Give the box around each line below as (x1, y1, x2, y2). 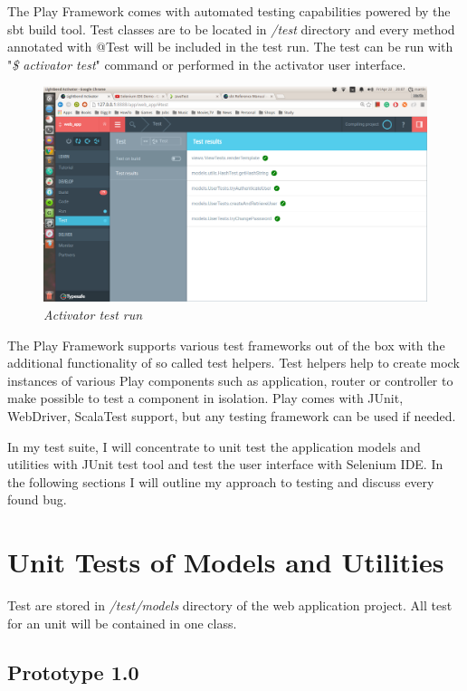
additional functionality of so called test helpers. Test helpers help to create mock (7, 353, 460, 372)
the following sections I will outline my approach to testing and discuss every (7, 472, 434, 491)
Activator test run (43, 305, 143, 324)
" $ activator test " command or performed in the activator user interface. (7, 54, 406, 73)
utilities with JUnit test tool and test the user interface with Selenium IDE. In (7, 455, 443, 474)
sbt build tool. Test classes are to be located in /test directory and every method (7, 19, 455, 38)
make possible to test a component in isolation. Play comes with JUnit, (7, 389, 404, 408)
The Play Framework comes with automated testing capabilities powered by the (7, 2, 451, 20)
